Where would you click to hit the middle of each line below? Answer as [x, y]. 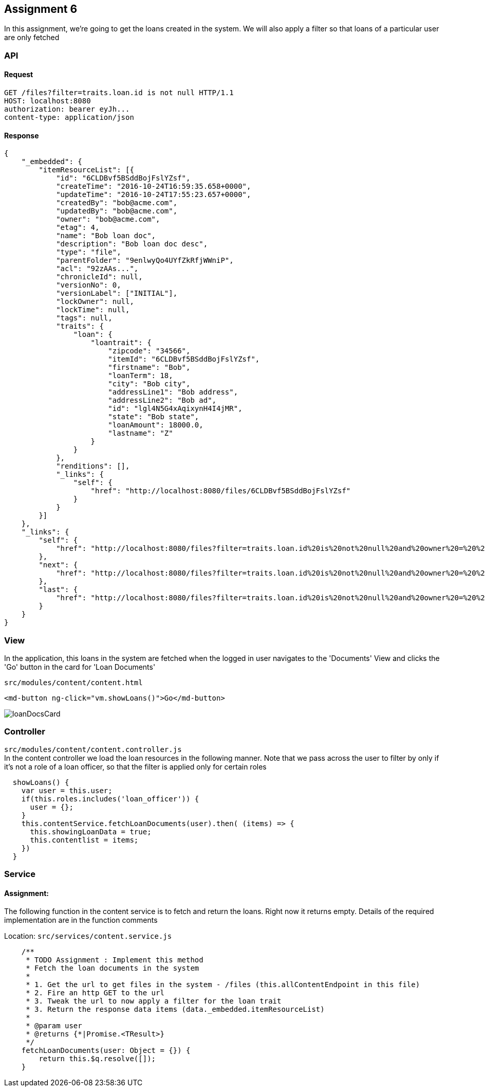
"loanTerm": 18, [141, 376]
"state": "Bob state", [154, 417]
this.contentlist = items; [84, 840]
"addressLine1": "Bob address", [173, 392]
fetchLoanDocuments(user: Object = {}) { [106, 1051]
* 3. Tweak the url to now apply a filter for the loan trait [154, 1001]
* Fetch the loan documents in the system [113, 968]
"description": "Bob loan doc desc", [132, 244]
